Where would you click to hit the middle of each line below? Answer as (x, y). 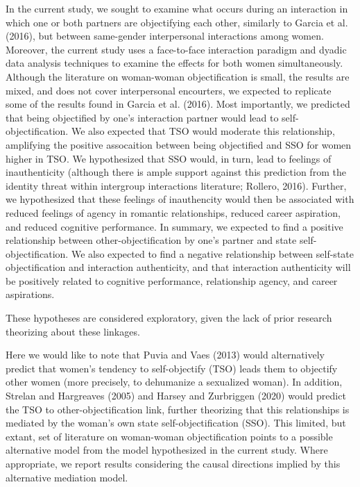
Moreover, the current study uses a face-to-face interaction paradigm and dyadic (176, 49)
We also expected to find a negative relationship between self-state (212, 253)
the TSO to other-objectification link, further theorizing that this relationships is (178, 409)
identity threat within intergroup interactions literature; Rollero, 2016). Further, (176, 185)
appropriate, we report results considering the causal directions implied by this (173, 463)
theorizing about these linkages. (73, 331)
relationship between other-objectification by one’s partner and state (151, 240)
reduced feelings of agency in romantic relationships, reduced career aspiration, (173, 212)
